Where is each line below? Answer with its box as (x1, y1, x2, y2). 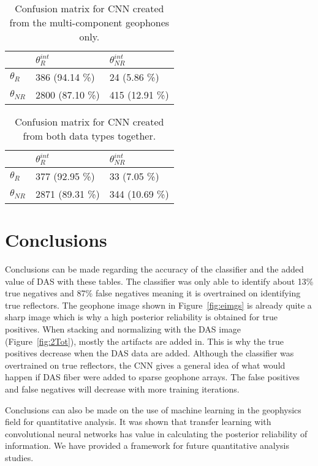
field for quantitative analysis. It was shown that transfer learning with (5, 415, 271, 428)
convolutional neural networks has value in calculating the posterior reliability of (5, 427, 308, 440)
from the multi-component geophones (9, 15, 170, 29)
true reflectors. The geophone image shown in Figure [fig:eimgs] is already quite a (5, 298, 312, 311)
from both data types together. (23, 128, 156, 143)
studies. (5, 451, 34, 464)
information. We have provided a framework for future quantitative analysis (5, 439, 290, 452)
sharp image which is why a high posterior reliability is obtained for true (5, 310, 278, 323)
